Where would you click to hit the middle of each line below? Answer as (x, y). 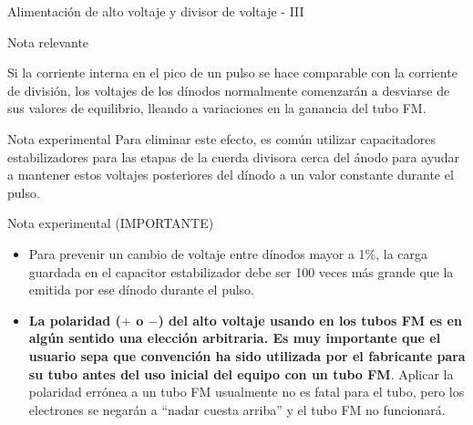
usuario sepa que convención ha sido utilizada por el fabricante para (247, 355)
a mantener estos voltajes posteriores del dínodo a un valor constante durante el (231, 175)
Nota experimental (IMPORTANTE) (111, 223)
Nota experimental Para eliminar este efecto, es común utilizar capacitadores (221, 138)
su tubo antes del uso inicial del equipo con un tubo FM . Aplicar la (241, 373)
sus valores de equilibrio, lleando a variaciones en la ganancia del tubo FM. (217, 108)
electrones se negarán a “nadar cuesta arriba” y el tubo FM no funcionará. (237, 409)
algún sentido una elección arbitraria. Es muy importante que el (235, 338)
